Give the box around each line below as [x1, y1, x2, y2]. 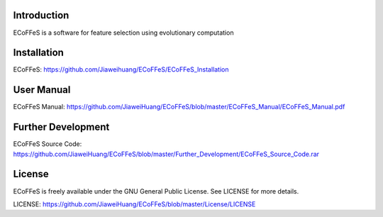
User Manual [13, 84, 71, 96]
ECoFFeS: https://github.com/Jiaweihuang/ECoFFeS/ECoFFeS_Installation [13, 65, 229, 74]
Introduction [13, 9, 70, 21]
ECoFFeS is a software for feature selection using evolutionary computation [13, 28, 234, 37]
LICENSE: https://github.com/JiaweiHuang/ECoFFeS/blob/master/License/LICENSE [13, 199, 256, 208]
